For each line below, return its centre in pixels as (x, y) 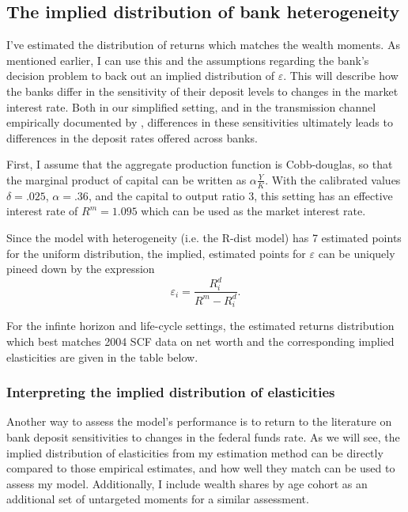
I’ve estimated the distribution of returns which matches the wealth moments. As (203, 45)
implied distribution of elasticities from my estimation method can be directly (195, 452)
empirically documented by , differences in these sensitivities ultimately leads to (200, 122)
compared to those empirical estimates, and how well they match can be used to (201, 468)
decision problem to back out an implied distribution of (140, 76)
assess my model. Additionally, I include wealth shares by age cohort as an (187, 483)
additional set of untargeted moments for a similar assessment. (158, 499)
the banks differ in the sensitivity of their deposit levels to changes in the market (202, 91)
